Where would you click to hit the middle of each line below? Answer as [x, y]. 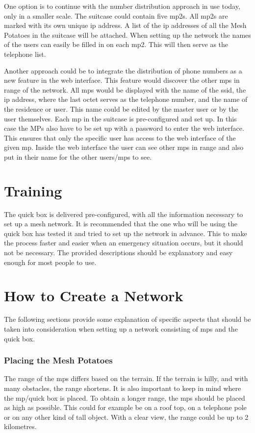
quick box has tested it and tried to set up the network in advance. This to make [126, 233]
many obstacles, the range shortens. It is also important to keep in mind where [123, 388]
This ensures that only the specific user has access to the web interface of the [120, 137]
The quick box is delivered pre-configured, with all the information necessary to [124, 214]
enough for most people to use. [50, 262]
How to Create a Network [94, 296]
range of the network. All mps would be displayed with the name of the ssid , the [125, 89]
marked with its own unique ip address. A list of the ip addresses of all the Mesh [125, 25]
